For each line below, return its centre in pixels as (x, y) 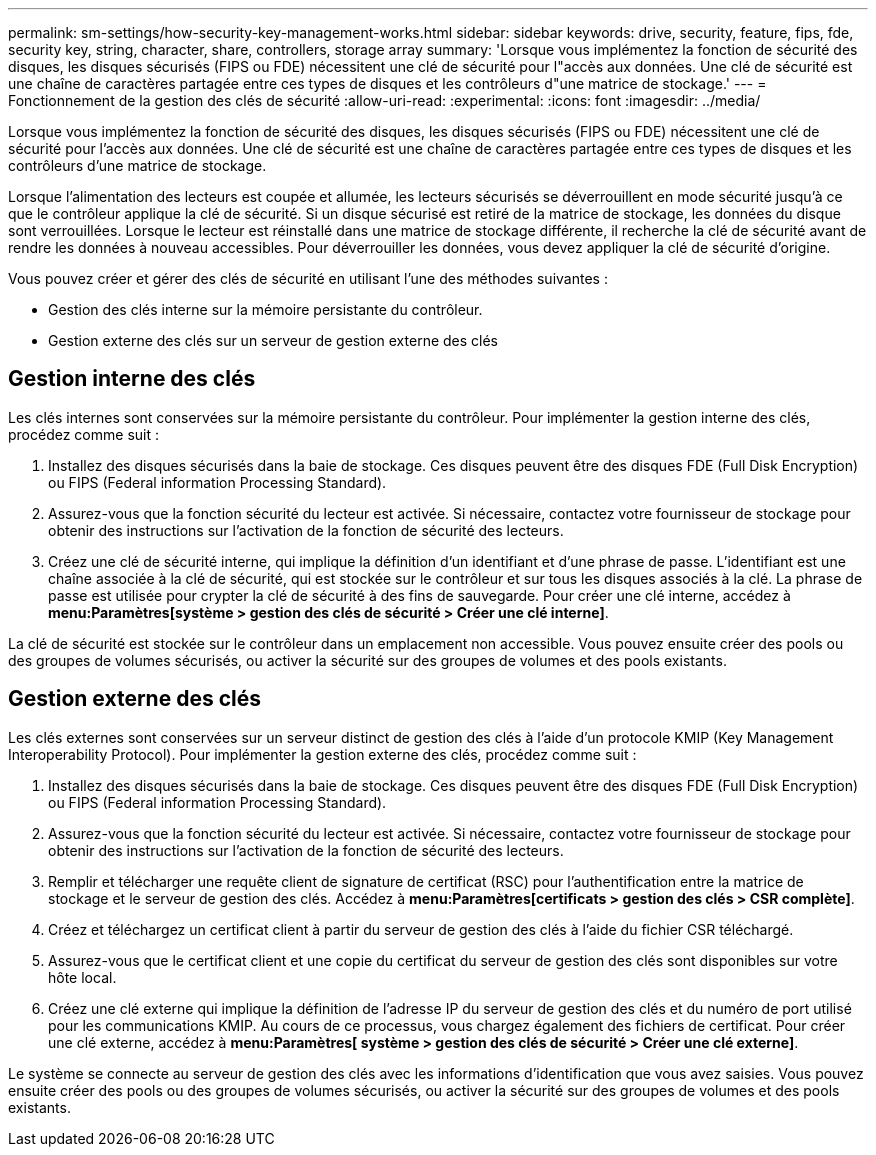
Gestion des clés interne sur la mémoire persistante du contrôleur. (265, 309)
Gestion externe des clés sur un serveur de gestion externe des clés (273, 340)
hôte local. (82, 977)
